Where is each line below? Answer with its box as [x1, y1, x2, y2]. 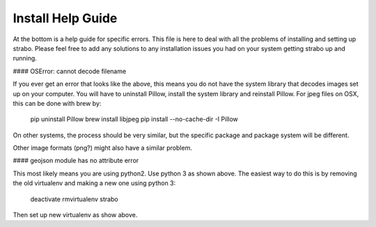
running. [13, 54, 38, 63]
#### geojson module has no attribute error [13, 157, 139, 165]
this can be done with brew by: [13, 99, 102, 107]
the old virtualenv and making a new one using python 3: [13, 179, 176, 187]
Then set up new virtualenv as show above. [13, 211, 138, 219]
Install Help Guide [13, 10, 118, 26]
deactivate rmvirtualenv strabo [30, 195, 118, 203]
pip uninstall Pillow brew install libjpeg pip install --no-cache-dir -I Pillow [30, 115, 238, 123]
